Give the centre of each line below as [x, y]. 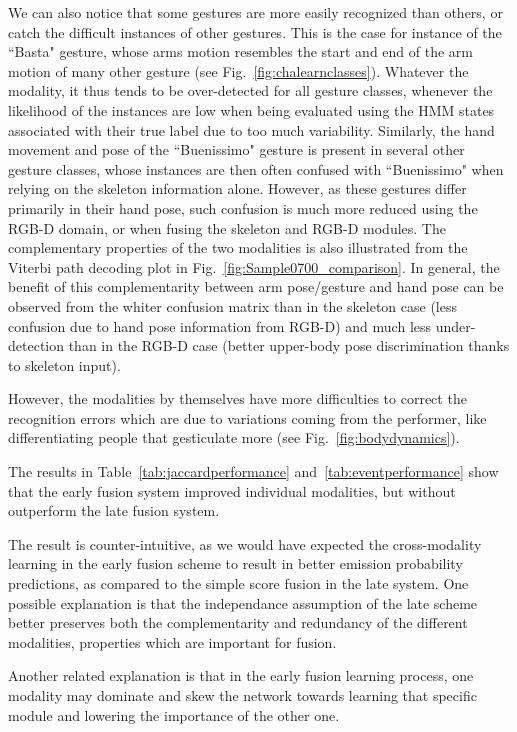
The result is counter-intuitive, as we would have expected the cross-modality [245, 543]
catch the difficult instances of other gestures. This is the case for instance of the [255, 31]
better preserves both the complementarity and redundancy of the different [238, 622]
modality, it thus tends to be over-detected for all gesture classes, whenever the [250, 90]
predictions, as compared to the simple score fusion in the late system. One [238, 583]
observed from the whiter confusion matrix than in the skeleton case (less [232, 305]
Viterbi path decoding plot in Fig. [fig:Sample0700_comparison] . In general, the [254, 266]
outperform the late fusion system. [114, 510]
